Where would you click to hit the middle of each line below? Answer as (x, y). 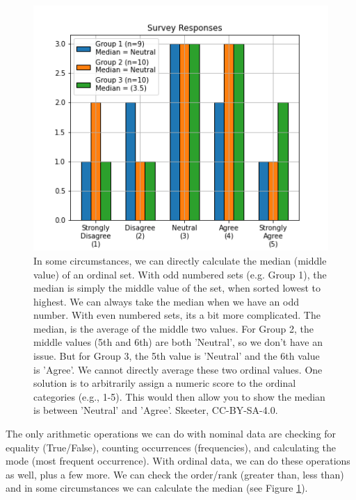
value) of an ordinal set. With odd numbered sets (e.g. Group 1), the (180, 274)
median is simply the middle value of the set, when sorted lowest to (177, 288)
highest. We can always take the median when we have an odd (167, 301)
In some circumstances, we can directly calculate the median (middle (180, 260)
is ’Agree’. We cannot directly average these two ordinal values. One (178, 369)
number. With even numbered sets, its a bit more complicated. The (177, 315)
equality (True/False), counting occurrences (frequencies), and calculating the (171, 447)
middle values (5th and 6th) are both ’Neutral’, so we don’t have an (178, 342)
